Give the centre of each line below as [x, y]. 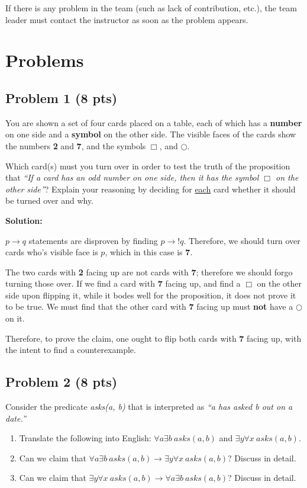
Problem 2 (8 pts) [62, 382]
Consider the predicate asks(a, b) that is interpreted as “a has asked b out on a [149, 407]
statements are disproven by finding [93, 240]
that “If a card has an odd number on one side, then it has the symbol [132, 177]
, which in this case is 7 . [149, 252]
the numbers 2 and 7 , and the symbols [76, 145]
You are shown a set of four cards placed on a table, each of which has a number [154, 122]
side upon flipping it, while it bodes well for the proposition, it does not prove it [151, 295]
